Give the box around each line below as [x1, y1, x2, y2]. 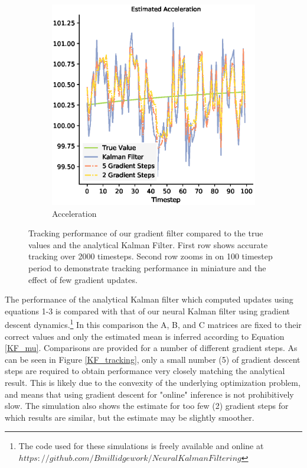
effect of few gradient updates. [28, 273, 138, 285]
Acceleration [52, 207, 97, 219]
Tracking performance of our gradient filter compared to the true [28, 227, 263, 239]
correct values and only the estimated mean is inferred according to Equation [5, 330, 285, 342]
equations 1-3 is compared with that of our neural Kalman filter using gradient [5, 304, 290, 317]
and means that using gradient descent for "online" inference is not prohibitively [5, 388, 294, 400]
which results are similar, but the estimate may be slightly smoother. [5, 411, 254, 423]
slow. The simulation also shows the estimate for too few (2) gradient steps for [5, 399, 289, 412]
